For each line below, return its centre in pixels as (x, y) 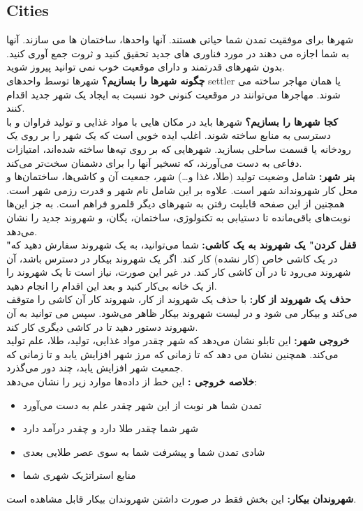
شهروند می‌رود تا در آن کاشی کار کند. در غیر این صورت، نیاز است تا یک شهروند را (179, 272)
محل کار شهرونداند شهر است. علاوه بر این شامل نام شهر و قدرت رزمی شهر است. (182, 190)
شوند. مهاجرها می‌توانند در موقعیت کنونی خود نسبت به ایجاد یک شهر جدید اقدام (173, 94)
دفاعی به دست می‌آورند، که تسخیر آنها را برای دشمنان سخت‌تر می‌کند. (154, 162)
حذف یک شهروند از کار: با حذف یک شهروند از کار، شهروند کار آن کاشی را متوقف (179, 299)
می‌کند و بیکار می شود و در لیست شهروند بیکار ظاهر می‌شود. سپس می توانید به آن (182, 313)
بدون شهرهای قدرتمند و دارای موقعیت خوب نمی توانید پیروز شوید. (146, 67)
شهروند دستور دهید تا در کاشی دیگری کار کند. (102, 326)
